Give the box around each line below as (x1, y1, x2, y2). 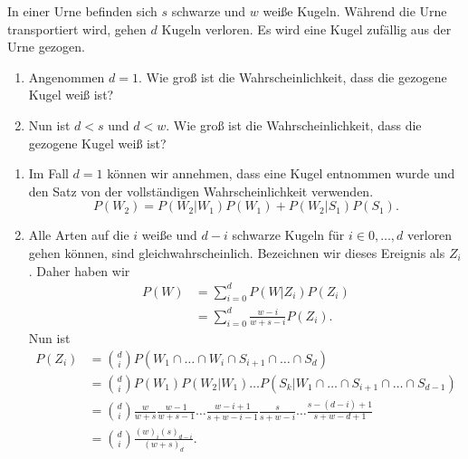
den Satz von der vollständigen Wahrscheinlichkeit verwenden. (28, 181, 374, 200)
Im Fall (28, 164, 69, 183)
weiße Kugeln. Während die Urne (263, 2, 447, 20)
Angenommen (28, 67, 105, 86)
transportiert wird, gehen (7, 19, 147, 38)
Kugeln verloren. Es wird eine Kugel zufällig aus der (161, 19, 452, 38)
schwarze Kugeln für (232, 225, 345, 244)
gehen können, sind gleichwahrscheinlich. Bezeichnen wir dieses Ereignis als (28, 243, 445, 262)
